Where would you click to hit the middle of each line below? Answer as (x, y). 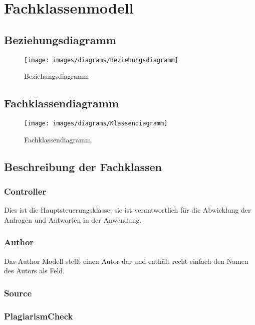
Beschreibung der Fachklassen (83, 166)
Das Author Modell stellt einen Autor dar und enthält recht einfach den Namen (126, 261)
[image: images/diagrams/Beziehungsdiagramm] (101, 60)
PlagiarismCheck (39, 316)
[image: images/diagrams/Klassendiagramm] (96, 124)
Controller (25, 191)
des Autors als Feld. (35, 271)
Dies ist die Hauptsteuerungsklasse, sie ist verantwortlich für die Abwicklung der (127, 210)
